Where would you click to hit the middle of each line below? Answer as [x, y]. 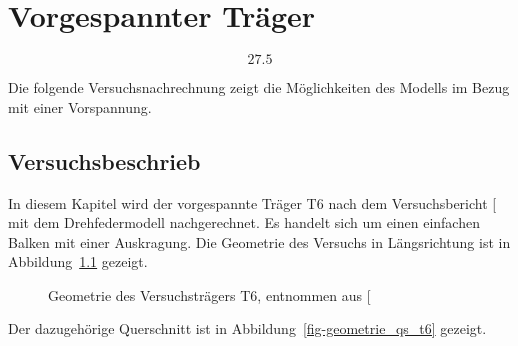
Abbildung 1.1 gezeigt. [78, 261]
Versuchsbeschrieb [104, 160]
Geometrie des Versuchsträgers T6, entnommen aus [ [209, 294]
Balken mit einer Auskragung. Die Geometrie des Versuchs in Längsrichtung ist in [259, 241]
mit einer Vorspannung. [80, 106]
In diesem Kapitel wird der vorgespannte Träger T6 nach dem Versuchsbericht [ [252, 202]
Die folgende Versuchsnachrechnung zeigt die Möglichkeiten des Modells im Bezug [259, 87]
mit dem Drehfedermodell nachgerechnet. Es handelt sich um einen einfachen [244, 222]
